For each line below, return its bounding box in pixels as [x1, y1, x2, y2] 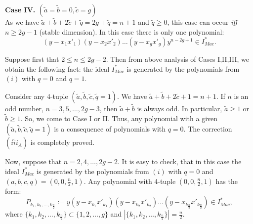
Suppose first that [5, 53, 59, 64]
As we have [5, 17, 39, 27]
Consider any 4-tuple [5, 90, 68, 101]
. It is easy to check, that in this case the [118, 156, 242, 167]
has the [215, 176, 238, 186]
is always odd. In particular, [137, 103, 222, 113]
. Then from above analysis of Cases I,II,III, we [106, 53, 249, 64]
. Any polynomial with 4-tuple [84, 176, 176, 186]
